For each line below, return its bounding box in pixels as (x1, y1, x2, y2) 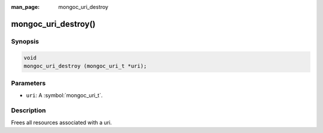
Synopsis (11, 37, 39, 45)
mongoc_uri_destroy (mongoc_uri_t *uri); (23, 63, 147, 69)
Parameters (11, 79, 46, 88)
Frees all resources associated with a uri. (11, 119, 112, 126)
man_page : (11, 4, 40, 10)
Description (11, 106, 46, 115)
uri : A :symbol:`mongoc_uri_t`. (26, 91, 103, 98)
